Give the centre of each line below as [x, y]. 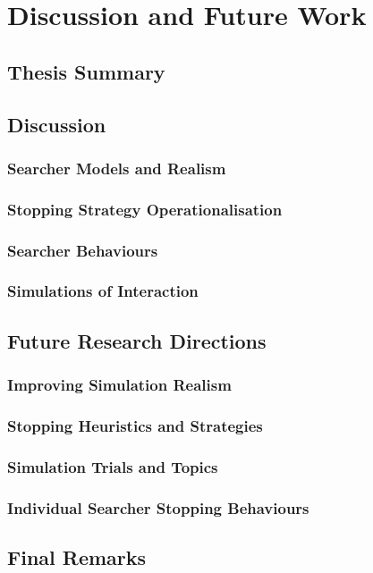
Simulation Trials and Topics [113, 466]
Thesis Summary [86, 71]
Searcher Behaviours [83, 250]
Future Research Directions [137, 340]
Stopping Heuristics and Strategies [135, 425]
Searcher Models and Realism [117, 168]
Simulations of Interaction [103, 291]
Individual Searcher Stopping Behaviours [158, 507]
